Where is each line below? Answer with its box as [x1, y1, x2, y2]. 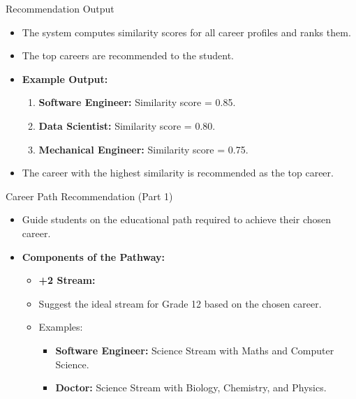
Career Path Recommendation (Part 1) [6, 188, 173, 203]
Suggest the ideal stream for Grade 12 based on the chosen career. [38, 296, 322, 310]
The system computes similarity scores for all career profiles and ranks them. [22, 24, 351, 39]
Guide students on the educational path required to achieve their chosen [22, 212, 332, 227]
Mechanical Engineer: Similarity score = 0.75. [38, 142, 249, 156]
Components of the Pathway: [22, 249, 165, 264]
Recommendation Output [6, 1, 114, 15]
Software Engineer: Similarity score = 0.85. [38, 95, 236, 110]
